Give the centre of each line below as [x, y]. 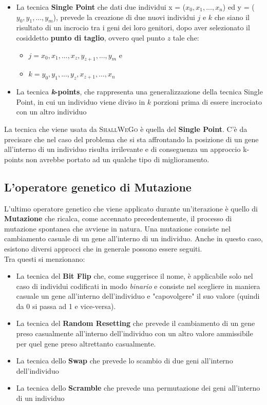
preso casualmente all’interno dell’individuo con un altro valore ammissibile [135, 333]
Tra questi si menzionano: [45, 258]
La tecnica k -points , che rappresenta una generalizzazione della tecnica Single [139, 92]
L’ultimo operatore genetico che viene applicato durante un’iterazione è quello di [131, 208]
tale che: [186, 37]
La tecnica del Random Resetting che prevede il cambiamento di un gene [136, 323]
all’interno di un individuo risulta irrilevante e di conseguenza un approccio [122, 149]
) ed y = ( [239, 7]
